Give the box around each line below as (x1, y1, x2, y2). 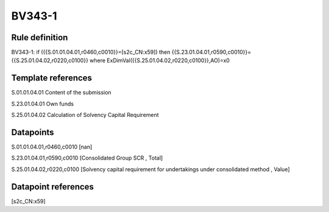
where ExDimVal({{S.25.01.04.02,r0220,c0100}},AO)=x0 (89, 57, 230, 64)
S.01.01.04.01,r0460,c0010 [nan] (11, 143, 93, 150)
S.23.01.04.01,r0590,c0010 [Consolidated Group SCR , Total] (11, 154, 163, 161)
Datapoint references (11, 182, 94, 192)
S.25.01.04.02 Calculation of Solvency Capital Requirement (11, 111, 159, 119)
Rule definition (11, 32, 68, 43)
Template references (11, 73, 93, 83)
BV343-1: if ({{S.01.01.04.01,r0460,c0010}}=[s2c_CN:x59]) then (11, 49, 171, 56)
